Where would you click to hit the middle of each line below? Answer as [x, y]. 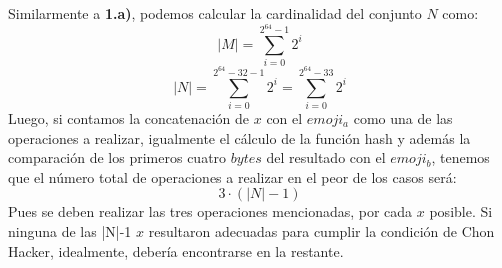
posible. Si [461, 211]
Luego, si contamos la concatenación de [129, 117]
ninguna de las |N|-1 [70, 230]
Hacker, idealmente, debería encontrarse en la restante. [176, 250]
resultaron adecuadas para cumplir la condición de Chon [321, 230]
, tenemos [460, 157]
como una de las [403, 117]
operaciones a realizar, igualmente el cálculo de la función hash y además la [239, 137]
